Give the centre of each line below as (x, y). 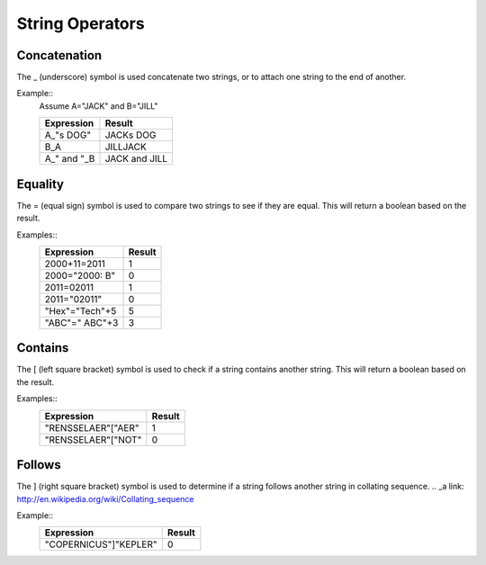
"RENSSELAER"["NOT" (93, 439)
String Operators (81, 23)
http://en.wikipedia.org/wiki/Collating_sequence (105, 498)
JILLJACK (126, 147)
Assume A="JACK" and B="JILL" (99, 106)
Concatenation (59, 55)
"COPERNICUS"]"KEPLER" (101, 544)
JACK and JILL (136, 159)
